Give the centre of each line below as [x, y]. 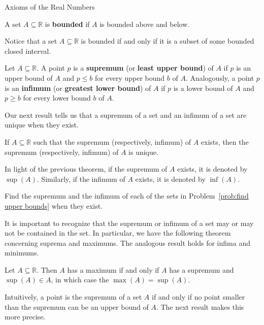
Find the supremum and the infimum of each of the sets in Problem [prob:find [127, 196]
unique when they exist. [42, 125]
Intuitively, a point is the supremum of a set [73, 297]
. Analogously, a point [220, 77]
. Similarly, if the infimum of [81, 178]
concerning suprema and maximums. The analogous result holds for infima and [127, 242]
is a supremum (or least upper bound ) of [143, 68]
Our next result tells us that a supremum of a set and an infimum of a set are [126, 115]
